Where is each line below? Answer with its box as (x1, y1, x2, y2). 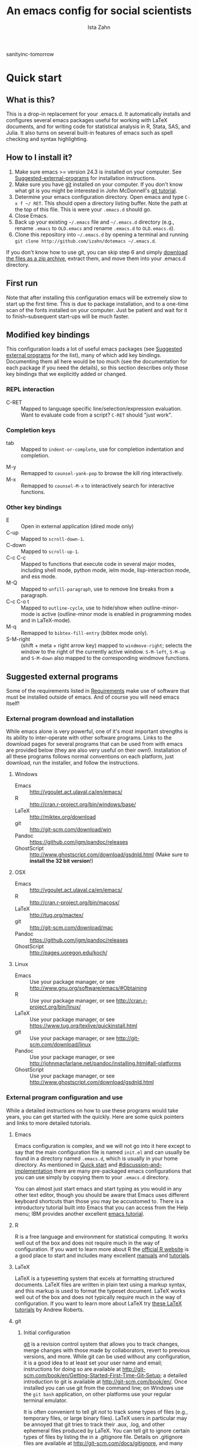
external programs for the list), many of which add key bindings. (6, 352, 162, 359)
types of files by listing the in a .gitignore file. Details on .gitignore (23, 1433, 183, 1441)
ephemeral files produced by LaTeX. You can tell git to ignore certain (23, 1427, 190, 1434)
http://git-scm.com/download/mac (29, 924, 114, 931)
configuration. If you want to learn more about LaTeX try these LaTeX (14, 1299, 182, 1307)
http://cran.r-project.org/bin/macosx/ (29, 899, 120, 906)
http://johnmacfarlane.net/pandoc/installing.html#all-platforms (29, 1060, 181, 1067)
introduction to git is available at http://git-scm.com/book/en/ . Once (23, 1378, 187, 1385)
